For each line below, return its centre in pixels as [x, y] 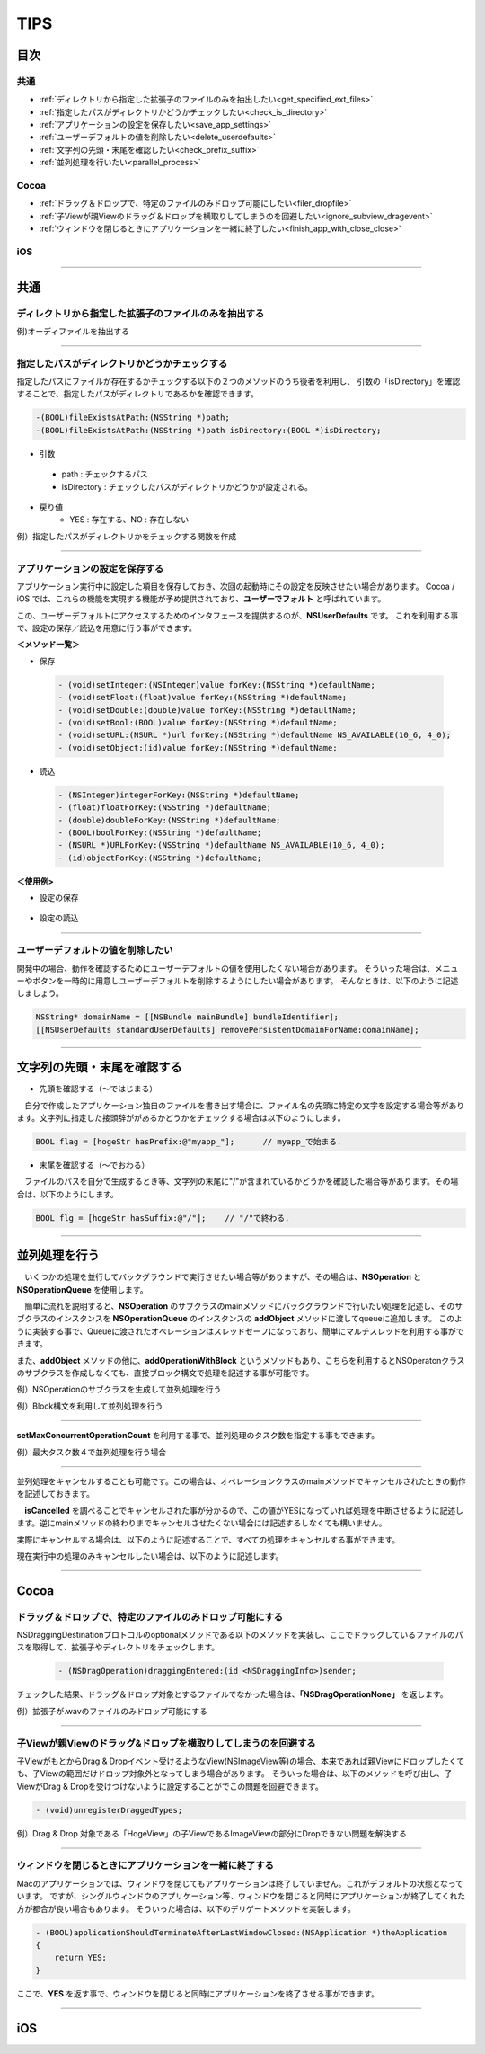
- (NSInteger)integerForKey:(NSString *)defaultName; [179, 795]
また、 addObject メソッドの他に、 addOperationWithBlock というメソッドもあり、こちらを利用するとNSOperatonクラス [241, 1360]
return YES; [81, 1958]
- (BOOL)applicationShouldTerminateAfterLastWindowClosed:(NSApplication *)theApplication [242, 1932]
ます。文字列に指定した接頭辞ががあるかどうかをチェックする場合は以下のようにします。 [181, 1118]
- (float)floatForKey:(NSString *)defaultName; [164, 808]
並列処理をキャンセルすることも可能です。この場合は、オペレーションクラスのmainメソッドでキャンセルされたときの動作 [241, 1481]
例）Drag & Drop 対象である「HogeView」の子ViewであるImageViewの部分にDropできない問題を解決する [212, 1833]
